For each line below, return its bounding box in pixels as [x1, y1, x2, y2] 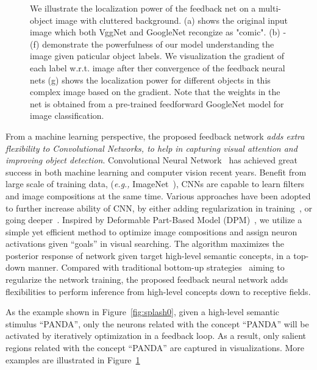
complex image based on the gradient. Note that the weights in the [30, 85, 280, 98]
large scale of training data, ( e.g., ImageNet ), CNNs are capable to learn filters [5, 177, 305, 190]
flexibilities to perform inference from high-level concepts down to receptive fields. [5, 285, 311, 297]
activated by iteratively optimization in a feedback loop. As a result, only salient [5, 329, 307, 342]
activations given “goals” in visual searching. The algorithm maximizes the [5, 237, 284, 250]
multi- [258, 2, 281, 14]
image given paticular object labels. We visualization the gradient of [30, 49, 285, 62]
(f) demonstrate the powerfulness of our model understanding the [30, 37, 274, 50]
